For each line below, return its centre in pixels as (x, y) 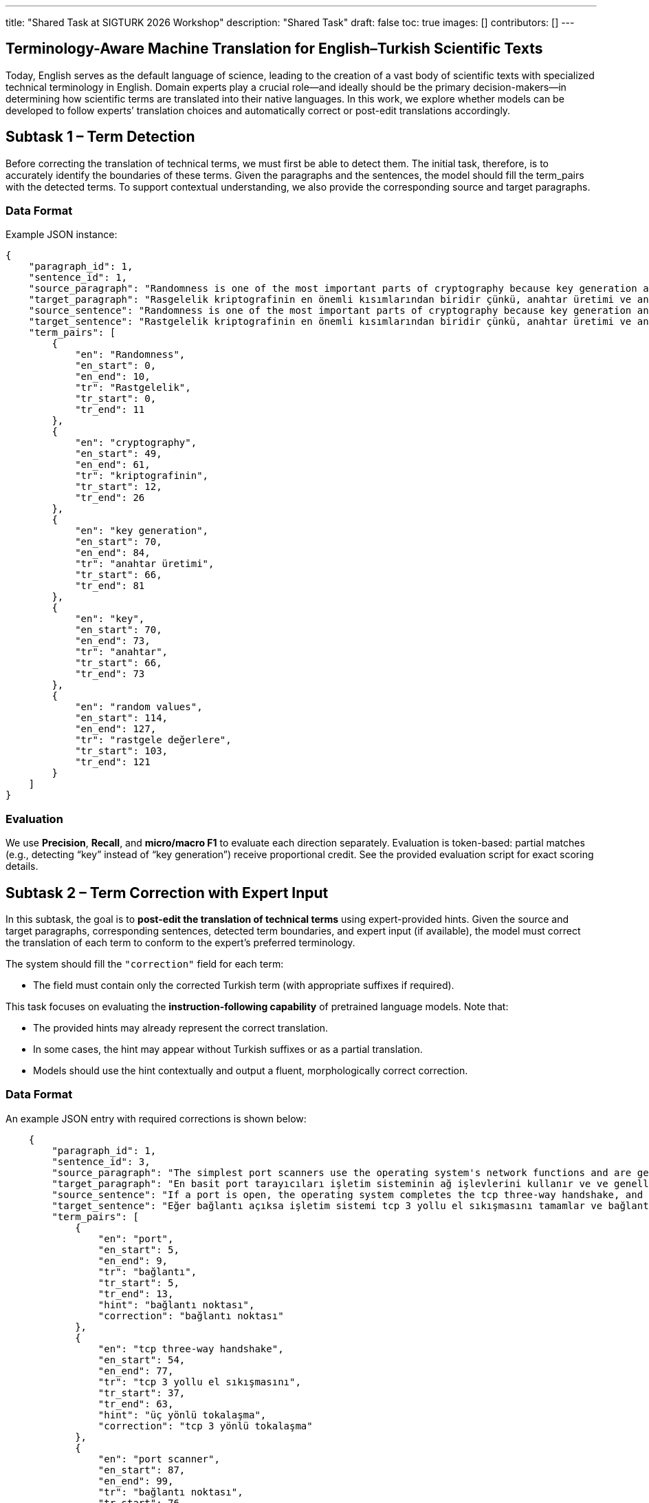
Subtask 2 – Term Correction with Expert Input (167, 893)
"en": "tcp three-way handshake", (191, 1349)
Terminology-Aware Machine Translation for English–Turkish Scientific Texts (274, 49)
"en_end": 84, (113, 553)
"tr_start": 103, (122, 751)
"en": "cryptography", (136, 443)
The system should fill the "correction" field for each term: (145, 964)
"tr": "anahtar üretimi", (145, 564)
